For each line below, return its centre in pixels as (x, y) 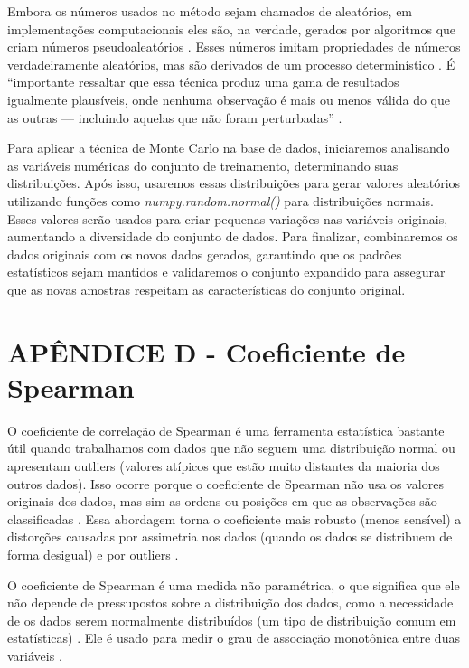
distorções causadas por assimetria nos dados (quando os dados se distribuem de (230, 536)
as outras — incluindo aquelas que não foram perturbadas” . (175, 117)
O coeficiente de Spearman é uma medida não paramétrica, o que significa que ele (234, 584)
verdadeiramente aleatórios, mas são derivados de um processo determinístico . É (231, 64)
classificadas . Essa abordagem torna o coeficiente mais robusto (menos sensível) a (234, 518)
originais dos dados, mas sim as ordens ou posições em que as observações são (222, 501)
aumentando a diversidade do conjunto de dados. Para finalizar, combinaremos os (233, 236)
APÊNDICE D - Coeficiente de (206, 351)
